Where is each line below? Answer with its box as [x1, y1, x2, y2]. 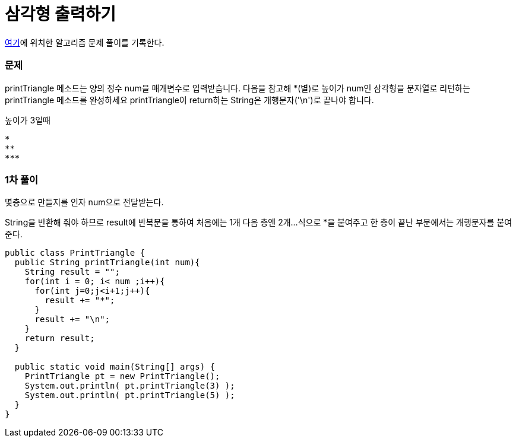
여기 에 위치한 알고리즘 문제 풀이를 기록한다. [5, 37, 164, 47]
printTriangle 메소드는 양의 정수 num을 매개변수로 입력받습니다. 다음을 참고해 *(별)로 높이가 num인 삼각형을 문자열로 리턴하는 [5, 82, 470, 93]
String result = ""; [24, 267, 120, 277]
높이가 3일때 [5, 115, 50, 125]
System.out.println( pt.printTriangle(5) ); [24, 390, 235, 400]
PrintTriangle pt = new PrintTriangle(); [24, 371, 220, 381]
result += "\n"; [34, 314, 110, 325]
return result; [24, 333, 95, 344]
